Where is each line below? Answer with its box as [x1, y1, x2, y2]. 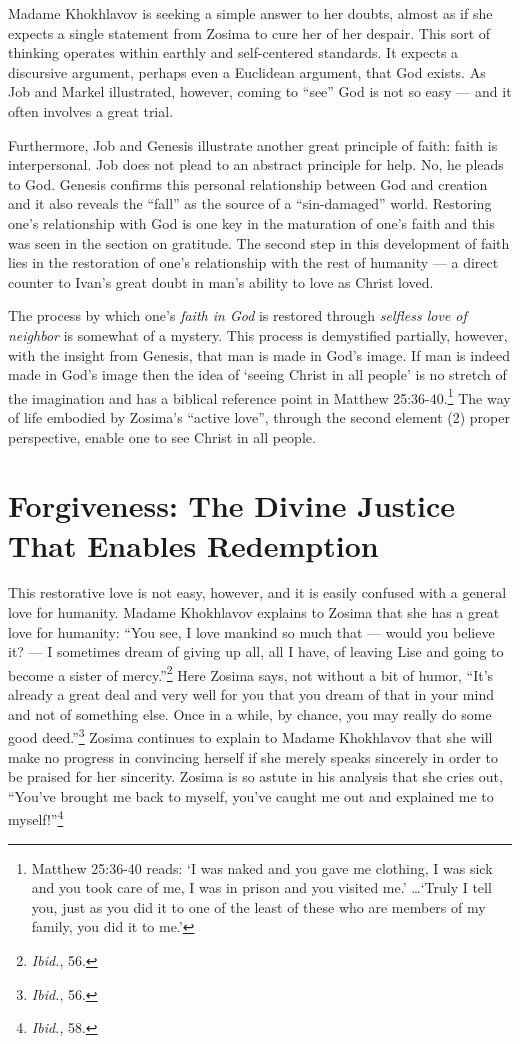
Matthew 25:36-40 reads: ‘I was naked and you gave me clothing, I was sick [31, 857, 493, 878]
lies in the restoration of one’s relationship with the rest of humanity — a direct [8, 252, 499, 273]
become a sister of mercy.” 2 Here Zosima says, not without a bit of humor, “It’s [8, 661, 494, 685]
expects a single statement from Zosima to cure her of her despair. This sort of [8, 22, 491, 43]
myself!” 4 [8, 806, 64, 829]
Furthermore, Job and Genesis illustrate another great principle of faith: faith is [8, 134, 498, 155]
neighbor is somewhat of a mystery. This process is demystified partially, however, [8, 324, 508, 345]
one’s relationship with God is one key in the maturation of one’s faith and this [8, 212, 495, 233]
